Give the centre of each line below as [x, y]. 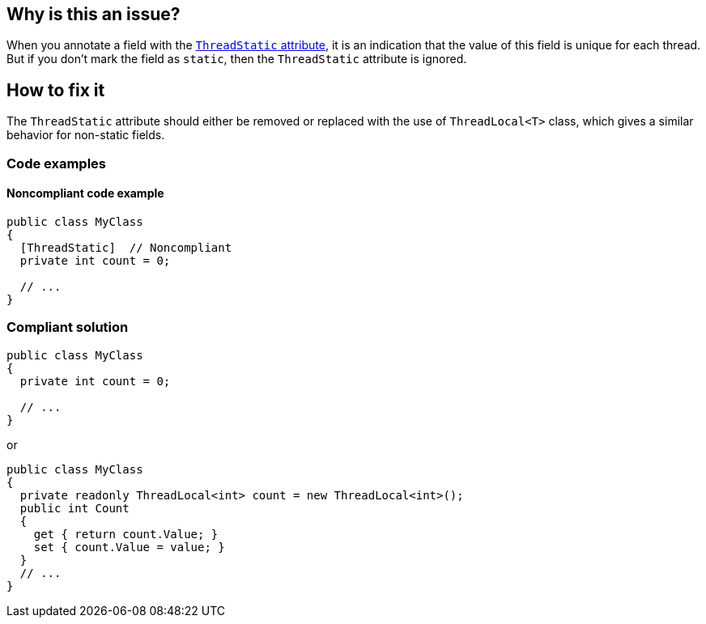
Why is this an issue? [94, 14]
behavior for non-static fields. [86, 135]
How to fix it [56, 90]
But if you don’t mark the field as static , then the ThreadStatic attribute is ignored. [237, 59]
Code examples [57, 163]
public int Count [74, 508]
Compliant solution [68, 327]
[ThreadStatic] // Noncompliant [126, 247]
